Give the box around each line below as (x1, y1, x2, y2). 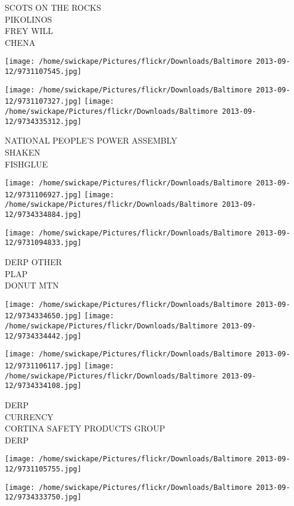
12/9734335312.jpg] (5, 117, 82, 126)
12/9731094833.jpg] (5, 238, 82, 247)
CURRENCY (5, 410, 54, 423)
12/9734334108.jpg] (5, 381, 82, 390)
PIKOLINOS (5, 13, 52, 25)
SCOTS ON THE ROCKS (5, 1, 101, 13)
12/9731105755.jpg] (5, 465, 82, 474)
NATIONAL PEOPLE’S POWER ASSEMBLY (5, 134, 177, 147)
